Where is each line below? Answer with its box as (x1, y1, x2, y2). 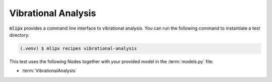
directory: (9, 32, 30, 38)
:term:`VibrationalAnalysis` (22, 68, 77, 74)
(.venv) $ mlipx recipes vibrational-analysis (20, 45, 137, 51)
